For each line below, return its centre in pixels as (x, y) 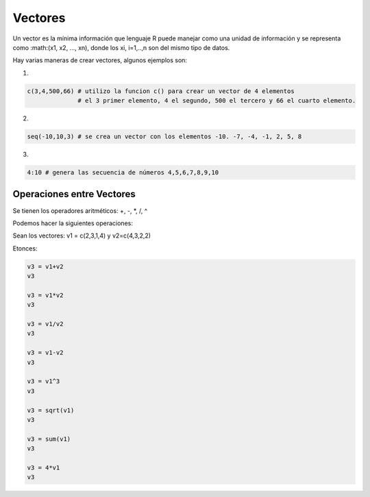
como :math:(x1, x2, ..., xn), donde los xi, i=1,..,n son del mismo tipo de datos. (121, 47)
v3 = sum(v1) (49, 439)
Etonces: (25, 248)
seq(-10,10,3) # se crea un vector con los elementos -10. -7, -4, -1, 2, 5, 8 (164, 137)
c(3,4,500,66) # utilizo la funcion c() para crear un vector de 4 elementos (161, 91)
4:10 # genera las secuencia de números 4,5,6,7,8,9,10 (123, 173)
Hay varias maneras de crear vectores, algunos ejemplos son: (100, 60)
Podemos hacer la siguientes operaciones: (73, 223)
